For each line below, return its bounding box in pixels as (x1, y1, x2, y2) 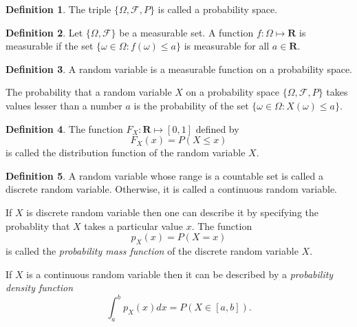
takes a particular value (84, 218, 183, 233)
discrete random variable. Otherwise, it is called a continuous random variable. (6, 182, 337, 196)
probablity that (6, 218, 70, 233)
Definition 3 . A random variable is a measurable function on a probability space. (6, 61, 353, 76)
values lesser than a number (6, 98, 122, 112)
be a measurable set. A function (119, 25, 254, 39)
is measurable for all (184, 39, 270, 53)
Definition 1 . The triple (6, 2, 111, 16)
